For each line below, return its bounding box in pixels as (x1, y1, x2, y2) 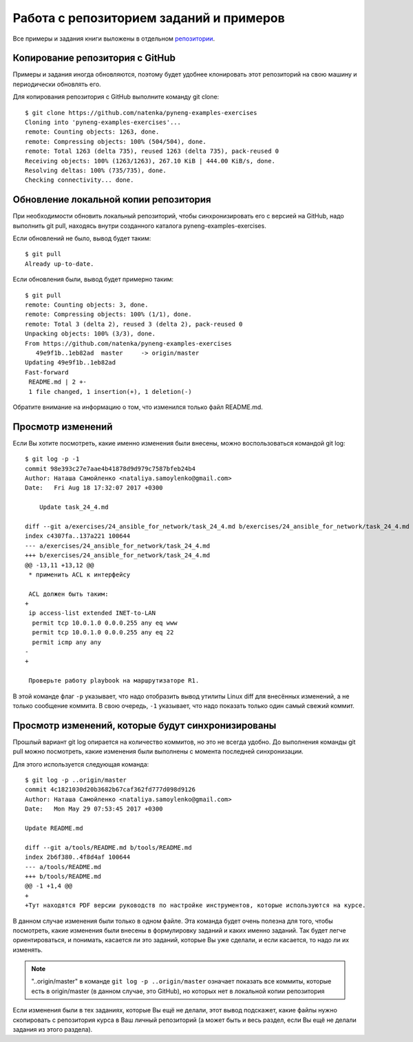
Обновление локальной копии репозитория (12, 194, 211, 206)
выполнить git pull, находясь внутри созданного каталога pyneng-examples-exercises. (12, 221, 266, 230)
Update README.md (25, 824, 83, 832)
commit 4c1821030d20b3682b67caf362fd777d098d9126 (25, 786, 196, 793)
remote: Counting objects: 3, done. (25, 301, 149, 309)
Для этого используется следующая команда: (12, 760, 149, 768)
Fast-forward (25, 368, 69, 376)
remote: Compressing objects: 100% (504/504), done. (25, 138, 206, 145)
